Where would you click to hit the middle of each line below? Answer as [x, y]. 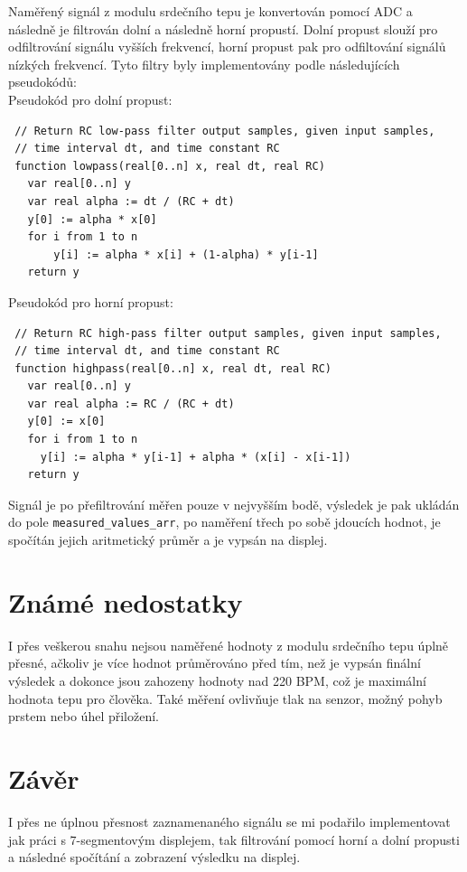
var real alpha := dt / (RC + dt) [131, 201]
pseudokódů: [42, 82]
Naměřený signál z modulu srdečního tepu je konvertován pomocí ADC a [210, 11]
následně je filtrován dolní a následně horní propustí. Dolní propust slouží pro [223, 28]
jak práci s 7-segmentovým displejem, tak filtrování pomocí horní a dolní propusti [234, 839]
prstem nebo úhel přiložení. [84, 716]
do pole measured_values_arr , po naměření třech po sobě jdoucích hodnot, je [224, 522]
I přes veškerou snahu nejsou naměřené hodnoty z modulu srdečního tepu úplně [229, 645]
